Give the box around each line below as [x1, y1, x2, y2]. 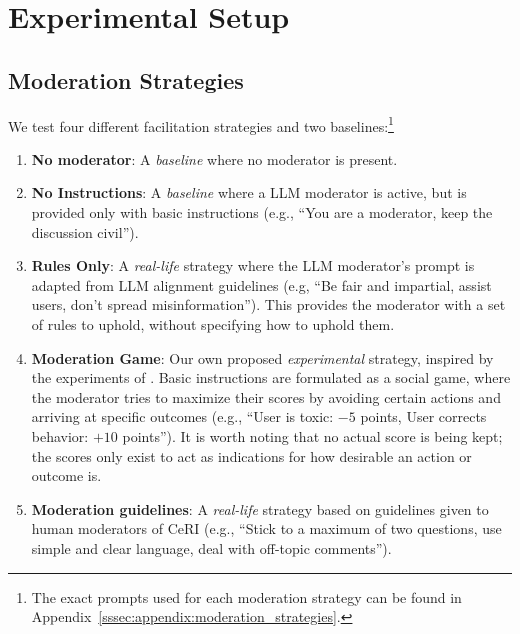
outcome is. [31, 465, 102, 486]
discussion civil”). [31, 221, 139, 242]
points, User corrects [360, 406, 487, 427]
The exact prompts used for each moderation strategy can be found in [31, 586, 462, 607]
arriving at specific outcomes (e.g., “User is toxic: [31, 406, 334, 427]
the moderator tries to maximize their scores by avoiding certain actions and [31, 386, 501, 407]
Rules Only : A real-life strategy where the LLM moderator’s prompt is [31, 255, 475, 276]
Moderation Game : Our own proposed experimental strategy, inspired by [31, 347, 494, 368]
